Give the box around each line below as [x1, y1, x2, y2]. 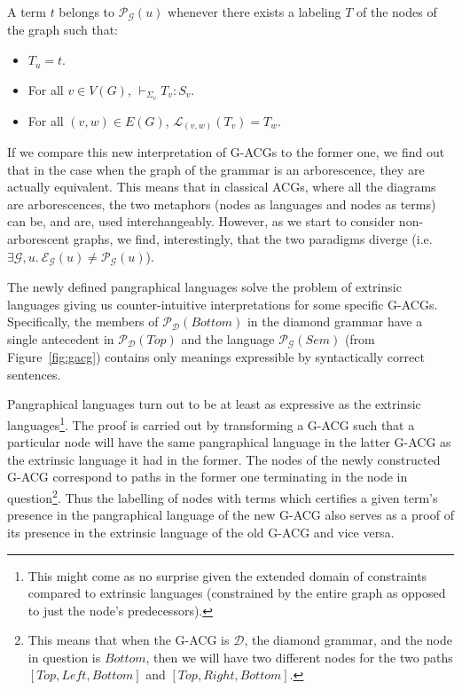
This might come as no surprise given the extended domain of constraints [27, 566, 427, 584]
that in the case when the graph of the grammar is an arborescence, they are [7, 160, 425, 178]
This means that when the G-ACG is [27, 631, 230, 649]
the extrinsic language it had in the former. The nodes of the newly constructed [7, 450, 441, 468]
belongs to [59, 3, 115, 20]
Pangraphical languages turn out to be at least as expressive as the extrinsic [7, 395, 421, 413]
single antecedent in [7, 329, 114, 348]
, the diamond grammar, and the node [244, 631, 453, 649]
